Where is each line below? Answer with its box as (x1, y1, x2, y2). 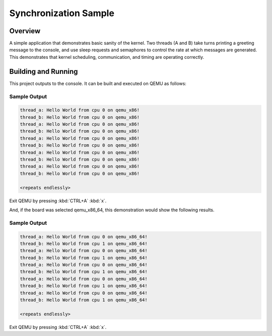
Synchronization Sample (9, 8, 114, 19)
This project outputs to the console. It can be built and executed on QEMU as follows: (9, 80, 186, 87)
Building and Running (9, 67, 78, 75)
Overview (9, 27, 41, 35)
